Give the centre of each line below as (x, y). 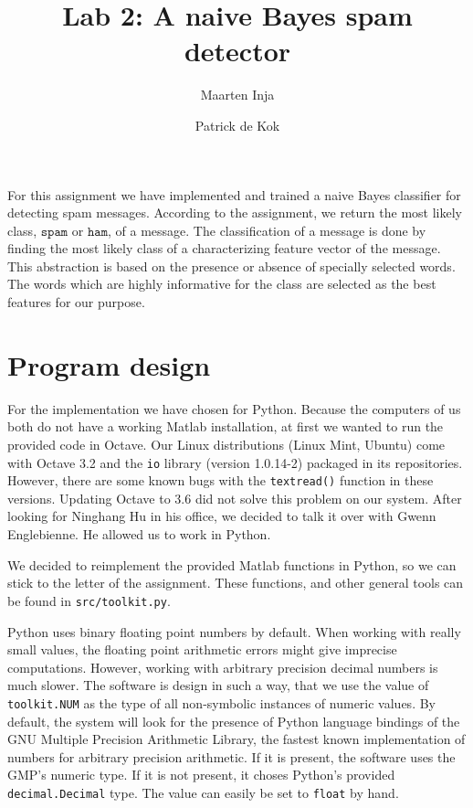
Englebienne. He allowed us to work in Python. (139, 534)
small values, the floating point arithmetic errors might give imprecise (202, 649)
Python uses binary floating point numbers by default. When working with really (234, 631)
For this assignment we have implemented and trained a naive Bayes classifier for (234, 194)
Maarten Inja (237, 95)
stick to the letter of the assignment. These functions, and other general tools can (236, 583)
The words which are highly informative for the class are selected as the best (222, 284)
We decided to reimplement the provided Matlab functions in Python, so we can (232, 564)
